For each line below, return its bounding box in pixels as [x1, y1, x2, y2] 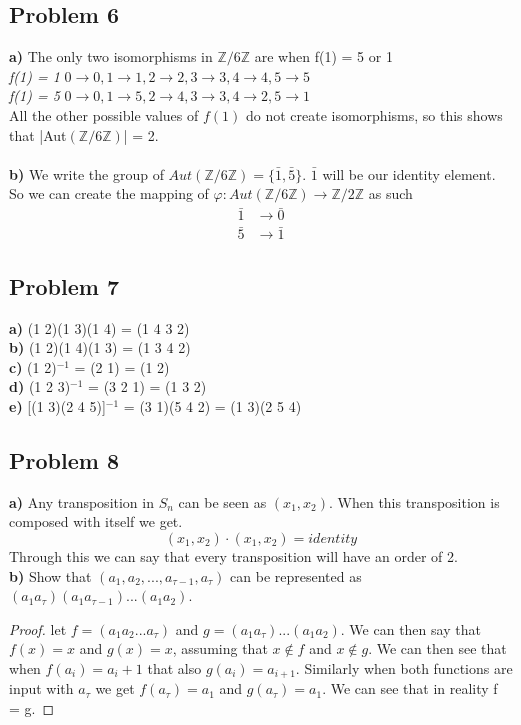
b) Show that [9, 565, 92, 586]
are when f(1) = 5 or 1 [254, 46, 393, 67]
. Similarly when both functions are [295, 657, 513, 678]
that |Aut [9, 124, 67, 145]
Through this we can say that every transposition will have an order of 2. [9, 546, 458, 567]
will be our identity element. [322, 163, 496, 184]
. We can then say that [340, 618, 481, 639]
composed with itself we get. [9, 511, 183, 532]
